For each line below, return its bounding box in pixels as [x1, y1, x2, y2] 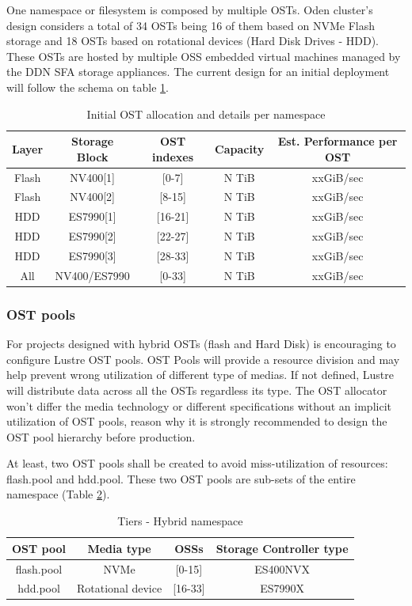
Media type [87, 540, 151, 556]
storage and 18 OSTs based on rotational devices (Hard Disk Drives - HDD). [6, 32, 379, 49]
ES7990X [260, 580, 305, 597]
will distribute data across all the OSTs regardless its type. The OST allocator [6, 381, 387, 398]
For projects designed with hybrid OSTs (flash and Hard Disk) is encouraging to [6, 335, 396, 352]
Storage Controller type [216, 540, 349, 556]
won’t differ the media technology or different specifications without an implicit [6, 397, 391, 414]
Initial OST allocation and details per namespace [86, 105, 326, 122]
